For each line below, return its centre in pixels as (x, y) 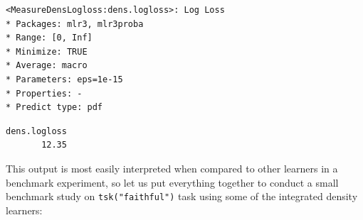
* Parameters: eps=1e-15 (64, 79)
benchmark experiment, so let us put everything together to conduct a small (172, 182)
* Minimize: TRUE (47, 51)
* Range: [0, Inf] (49, 38)
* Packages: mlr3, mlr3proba (75, 24)
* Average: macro (47, 66)
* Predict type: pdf (54, 108)
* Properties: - (44, 93)
